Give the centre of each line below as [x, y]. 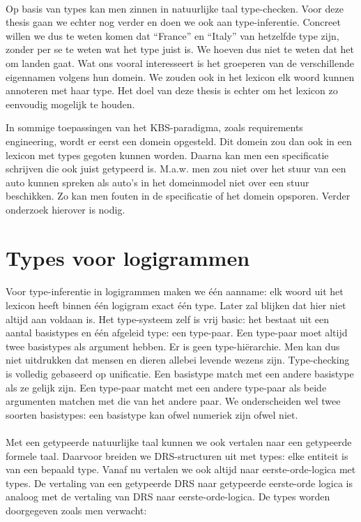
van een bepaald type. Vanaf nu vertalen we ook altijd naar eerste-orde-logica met [181, 469]
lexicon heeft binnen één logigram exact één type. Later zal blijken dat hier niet [176, 305]
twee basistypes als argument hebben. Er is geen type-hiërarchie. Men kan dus [173, 346]
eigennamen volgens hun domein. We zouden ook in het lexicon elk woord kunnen [180, 76]
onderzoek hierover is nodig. [66, 209]
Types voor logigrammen [128, 257]
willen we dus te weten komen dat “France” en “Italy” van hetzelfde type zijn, [172, 35]
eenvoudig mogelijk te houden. [70, 104]
